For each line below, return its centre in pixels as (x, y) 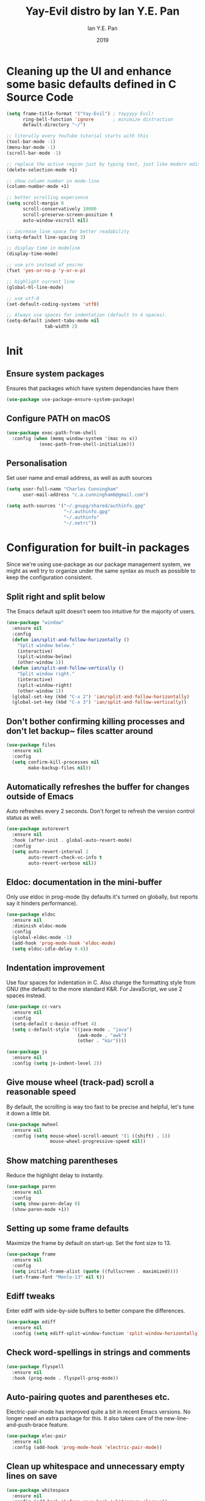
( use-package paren (31, 1187)
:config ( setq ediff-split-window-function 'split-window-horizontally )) (107, 1334)
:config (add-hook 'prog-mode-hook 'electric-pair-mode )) (87, 1448)
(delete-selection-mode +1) (42, 170)
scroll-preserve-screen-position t (68, 215)
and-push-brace (27, 1425)
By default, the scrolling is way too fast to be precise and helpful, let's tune (100, 1107)
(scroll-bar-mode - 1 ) (34, 153)
